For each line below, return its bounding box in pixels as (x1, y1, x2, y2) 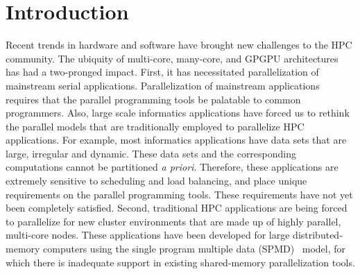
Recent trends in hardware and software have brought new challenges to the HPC (6, 37, 352, 52)
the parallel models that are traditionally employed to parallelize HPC (6, 119, 305, 133)
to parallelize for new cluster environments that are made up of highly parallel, (6, 214, 341, 228)
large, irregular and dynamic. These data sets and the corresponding (6, 146, 297, 160)
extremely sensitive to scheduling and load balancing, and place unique (6, 173, 307, 188)
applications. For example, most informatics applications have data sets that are (6, 132, 347, 147)
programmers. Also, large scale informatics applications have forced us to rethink (6, 105, 350, 120)
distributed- (293, 228, 343, 242)
